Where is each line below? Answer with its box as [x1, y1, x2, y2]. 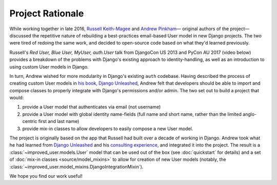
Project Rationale [9, 8, 84, 19]
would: [9, 95, 24, 101]
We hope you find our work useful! [9, 173, 83, 179]
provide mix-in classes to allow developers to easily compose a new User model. [22, 126, 193, 132]
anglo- [243, 111, 257, 117]
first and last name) [38, 118, 80, 125]
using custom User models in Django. [9, 64, 89, 70]
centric [22, 118, 37, 125]
